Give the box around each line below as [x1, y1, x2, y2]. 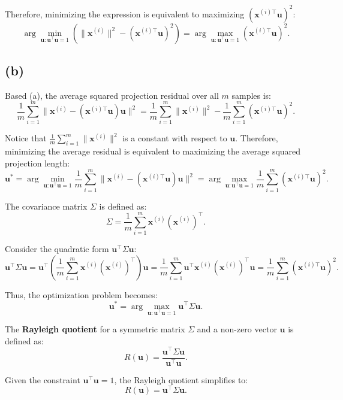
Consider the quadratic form [5, 243, 109, 255]
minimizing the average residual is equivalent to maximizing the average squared [5, 145, 301, 157]
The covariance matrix [5, 199, 88, 212]
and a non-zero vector [197, 323, 277, 335]
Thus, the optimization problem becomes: [5, 288, 158, 301]
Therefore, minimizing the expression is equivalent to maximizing [5, 7, 245, 20]
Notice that [5, 132, 47, 144]
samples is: [231, 89, 272, 101]
